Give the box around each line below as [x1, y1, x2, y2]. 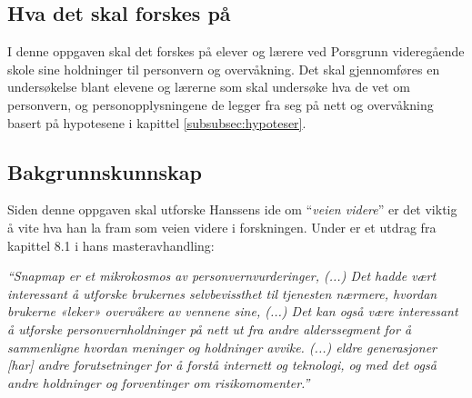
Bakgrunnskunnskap [7, 157, 202, 185]
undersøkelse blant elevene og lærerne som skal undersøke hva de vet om [7, 77, 411, 96]
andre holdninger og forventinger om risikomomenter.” [7, 373, 310, 392]
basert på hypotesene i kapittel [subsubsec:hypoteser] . [7, 113, 306, 132]
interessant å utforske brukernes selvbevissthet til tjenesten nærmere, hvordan [7, 284, 437, 303]
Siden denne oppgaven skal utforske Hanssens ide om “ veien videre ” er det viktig [7, 200, 457, 219]
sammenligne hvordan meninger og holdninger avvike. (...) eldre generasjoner [7, 337, 437, 356]
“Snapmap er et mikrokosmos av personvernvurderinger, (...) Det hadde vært [7, 266, 437, 285]
